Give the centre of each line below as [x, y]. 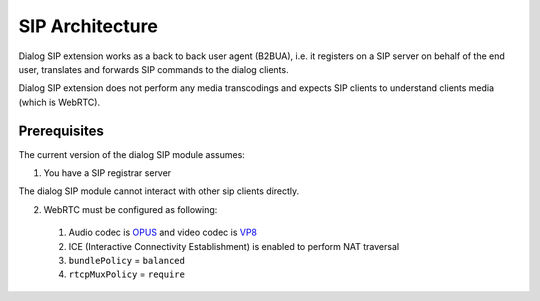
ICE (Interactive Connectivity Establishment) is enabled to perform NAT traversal [234, 246]
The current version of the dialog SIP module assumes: [131, 154]
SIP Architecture [88, 26]
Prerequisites [61, 130]
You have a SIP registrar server [107, 173]
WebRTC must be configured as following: [130, 209]
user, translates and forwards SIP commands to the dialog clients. [153, 69]
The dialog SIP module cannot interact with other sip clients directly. [159, 191]
